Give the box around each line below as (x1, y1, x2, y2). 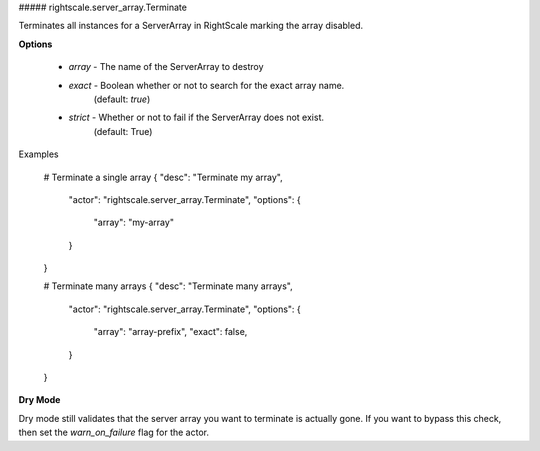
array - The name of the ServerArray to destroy (68, 61, 264, 73)
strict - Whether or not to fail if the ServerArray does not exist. (68, 111, 325, 124)
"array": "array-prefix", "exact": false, (93, 326, 248, 338)
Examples (18, 148, 59, 160)
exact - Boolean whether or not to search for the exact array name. (68, 79, 345, 91)
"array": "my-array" (93, 216, 175, 229)
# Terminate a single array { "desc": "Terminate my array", (43, 171, 284, 183)
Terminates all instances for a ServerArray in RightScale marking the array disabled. (18, 20, 364, 32)
